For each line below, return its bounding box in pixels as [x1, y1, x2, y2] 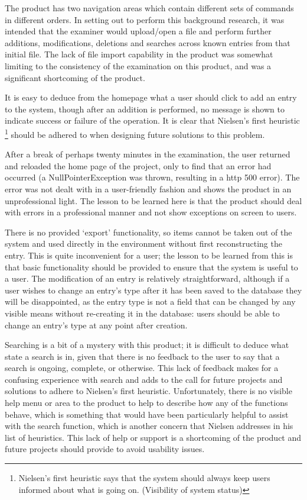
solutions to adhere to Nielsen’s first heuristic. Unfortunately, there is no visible [5, 385, 292, 397]
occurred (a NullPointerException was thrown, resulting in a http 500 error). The [5, 171, 300, 183]
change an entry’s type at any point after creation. [5, 318, 188, 331]
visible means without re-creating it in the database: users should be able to [5, 307, 280, 319]
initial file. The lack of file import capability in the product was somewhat [5, 48, 273, 60]
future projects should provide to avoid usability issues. [5, 443, 205, 455]
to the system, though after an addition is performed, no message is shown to [5, 102, 285, 115]
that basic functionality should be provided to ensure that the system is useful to [5, 260, 298, 273]
